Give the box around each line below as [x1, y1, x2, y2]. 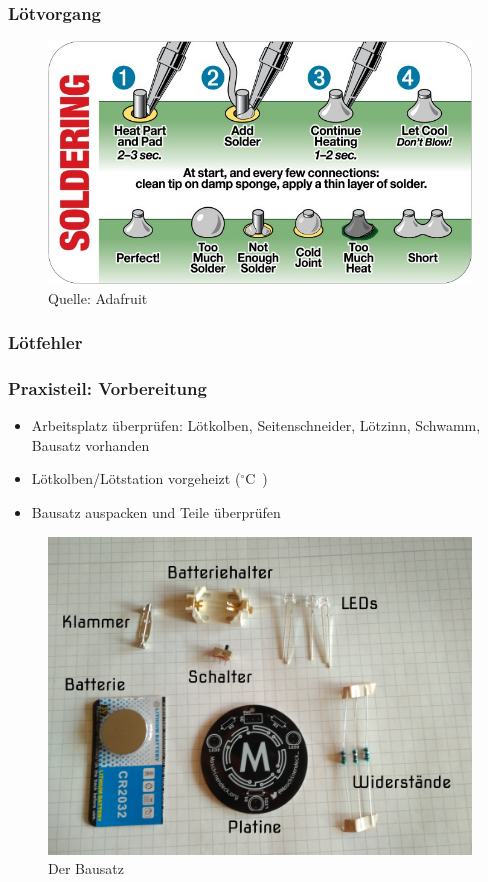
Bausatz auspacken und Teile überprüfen [31, 502, 281, 523]
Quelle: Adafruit [48, 287, 148, 308]
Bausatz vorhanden [31, 434, 150, 455]
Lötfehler [8, 330, 83, 355]
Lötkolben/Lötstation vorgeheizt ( [31, 468, 241, 489]
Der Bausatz [48, 858, 124, 879]
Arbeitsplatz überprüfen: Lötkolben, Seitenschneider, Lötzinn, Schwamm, [31, 415, 481, 436]
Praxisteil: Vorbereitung [8, 375, 207, 400]
